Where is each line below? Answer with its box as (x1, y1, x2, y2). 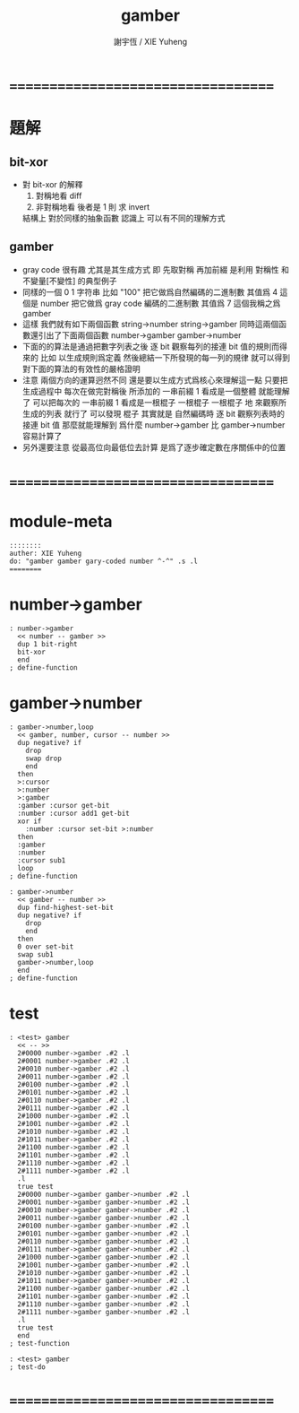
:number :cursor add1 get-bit (17, 809, 130, 818)
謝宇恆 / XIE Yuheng (113, 36, 188, 47)
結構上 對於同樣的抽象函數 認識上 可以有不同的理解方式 (21, 212, 226, 223)
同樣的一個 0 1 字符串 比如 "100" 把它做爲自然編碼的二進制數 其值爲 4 (21, 286, 278, 297)
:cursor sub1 (17, 855, 66, 865)
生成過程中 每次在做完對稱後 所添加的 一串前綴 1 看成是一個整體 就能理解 (21, 386, 291, 396)
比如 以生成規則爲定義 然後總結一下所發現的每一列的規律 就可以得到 (39, 351, 291, 363)
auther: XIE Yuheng (9, 549, 82, 558)
